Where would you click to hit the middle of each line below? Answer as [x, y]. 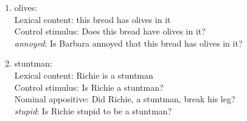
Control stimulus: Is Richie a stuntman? [89, 87]
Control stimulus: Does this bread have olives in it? [110, 31]
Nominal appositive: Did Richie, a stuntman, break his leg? [125, 99]
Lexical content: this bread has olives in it [92, 19]
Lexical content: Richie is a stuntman [84, 75]
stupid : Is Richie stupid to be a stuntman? [93, 110]
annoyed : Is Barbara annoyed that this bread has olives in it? [128, 43]
